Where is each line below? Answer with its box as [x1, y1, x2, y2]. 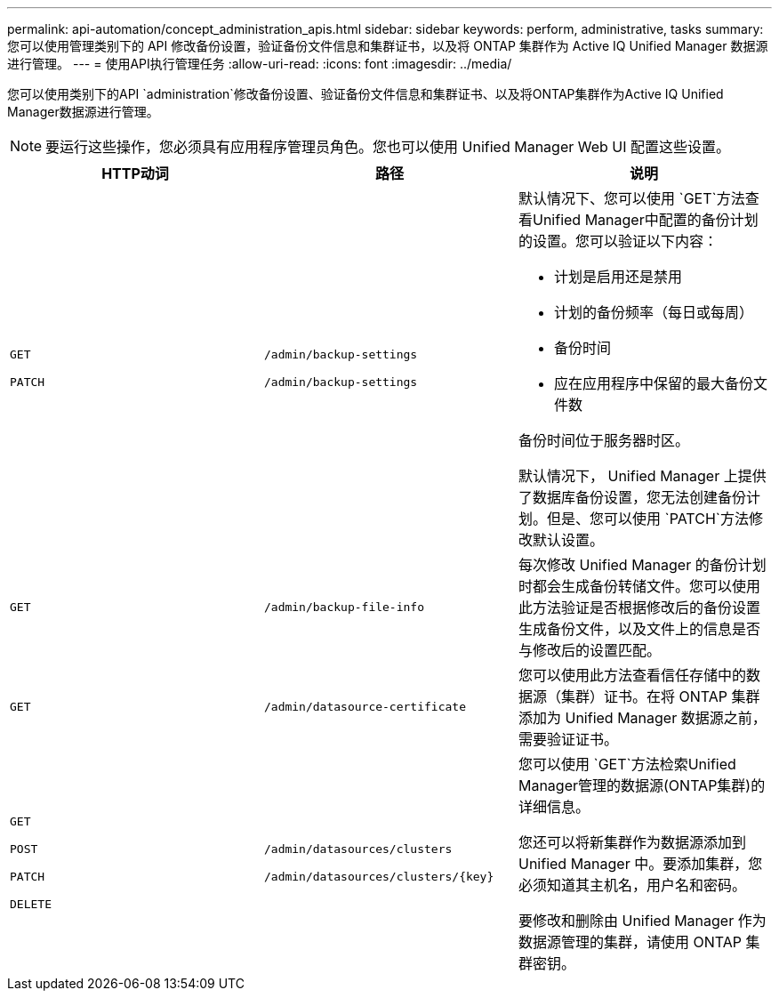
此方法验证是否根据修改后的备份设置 [518, 599, 760, 616]
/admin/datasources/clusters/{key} [263, 870, 494, 883]
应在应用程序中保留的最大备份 [553, 374, 753, 392]
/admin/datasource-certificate [263, 699, 466, 713]
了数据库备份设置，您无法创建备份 [518, 488, 746, 506]
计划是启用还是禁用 [553, 268, 682, 286]
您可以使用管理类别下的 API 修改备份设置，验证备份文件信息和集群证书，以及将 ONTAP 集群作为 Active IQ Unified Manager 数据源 [7, 38, 768, 53]
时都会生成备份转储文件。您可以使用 [518, 577, 760, 595]
